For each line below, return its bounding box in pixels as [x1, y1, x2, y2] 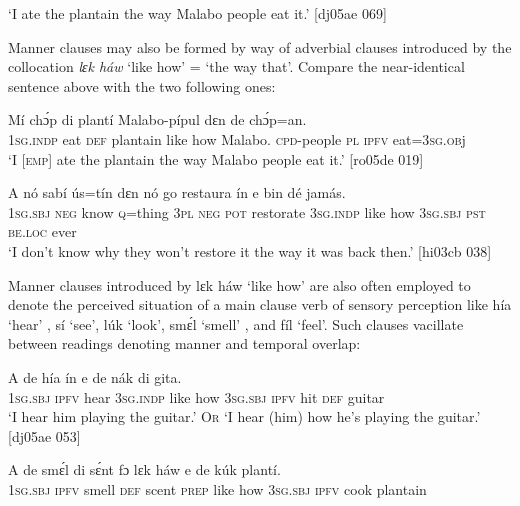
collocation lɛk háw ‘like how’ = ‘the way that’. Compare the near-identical [8, 56, 465, 77]
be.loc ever [8, 221, 77, 242]
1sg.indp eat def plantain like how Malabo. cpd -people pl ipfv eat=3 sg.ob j [8, 128, 466, 149]
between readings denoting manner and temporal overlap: [8, 333, 361, 354]
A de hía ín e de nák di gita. [8, 366, 182, 387]
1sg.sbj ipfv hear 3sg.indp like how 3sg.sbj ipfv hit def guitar [8, 386, 385, 407]
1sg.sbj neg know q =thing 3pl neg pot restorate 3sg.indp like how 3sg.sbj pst [8, 201, 486, 222]
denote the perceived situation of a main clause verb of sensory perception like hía [8, 294, 512, 315]
